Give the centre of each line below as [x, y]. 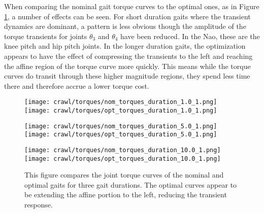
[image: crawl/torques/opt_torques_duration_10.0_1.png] [123, 158]
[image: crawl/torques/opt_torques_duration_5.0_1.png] [121, 135]
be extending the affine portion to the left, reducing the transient [126, 194]
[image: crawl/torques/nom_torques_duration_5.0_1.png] [121, 126]
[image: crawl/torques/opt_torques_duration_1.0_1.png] [121, 111]
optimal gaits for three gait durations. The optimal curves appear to [131, 184]
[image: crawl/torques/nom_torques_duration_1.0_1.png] [121, 102]
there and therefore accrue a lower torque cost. [77, 85]
